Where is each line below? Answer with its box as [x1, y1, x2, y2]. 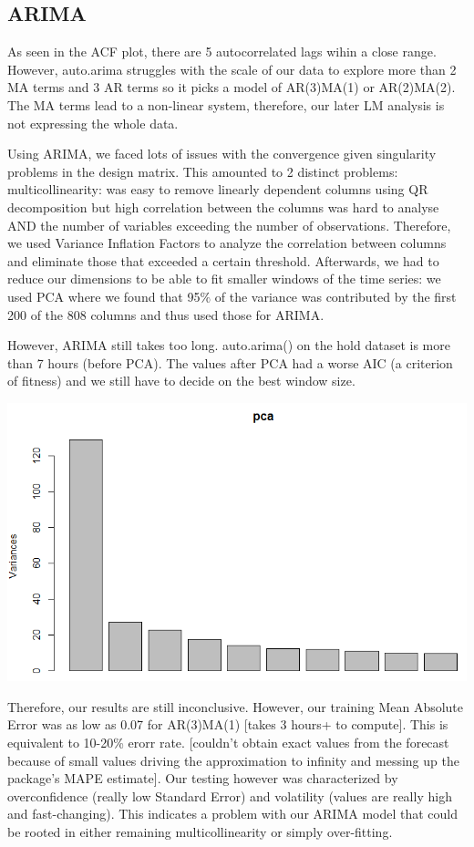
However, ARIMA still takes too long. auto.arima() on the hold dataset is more [7, 336, 450, 355]
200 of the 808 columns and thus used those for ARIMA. [7, 305, 325, 324]
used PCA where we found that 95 [7, 286, 201, 305]
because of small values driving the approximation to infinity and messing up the [7, 750, 459, 770]
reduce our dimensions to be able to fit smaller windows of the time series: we [7, 269, 441, 288]
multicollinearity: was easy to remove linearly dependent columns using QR [7, 180, 428, 199]
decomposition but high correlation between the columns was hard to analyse [7, 197, 439, 216]
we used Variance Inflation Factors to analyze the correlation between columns [7, 233, 447, 253]
